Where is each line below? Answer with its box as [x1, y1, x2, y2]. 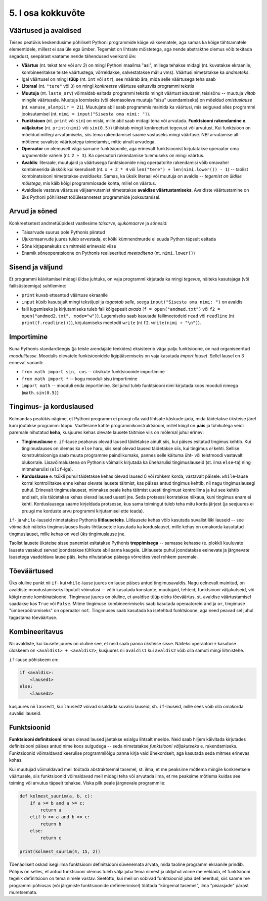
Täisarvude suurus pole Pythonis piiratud [21, 229, 105, 235]
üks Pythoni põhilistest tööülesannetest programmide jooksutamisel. [21, 194, 161, 200]
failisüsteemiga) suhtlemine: [9, 283, 67, 289]
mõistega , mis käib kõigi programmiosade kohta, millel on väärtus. [21, 180, 156, 186]
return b [40, 821, 62, 827]
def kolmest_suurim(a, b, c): [19, 793, 93, 799]
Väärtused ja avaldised [9, 26, 82, 35]
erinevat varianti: [9, 360, 44, 366]
